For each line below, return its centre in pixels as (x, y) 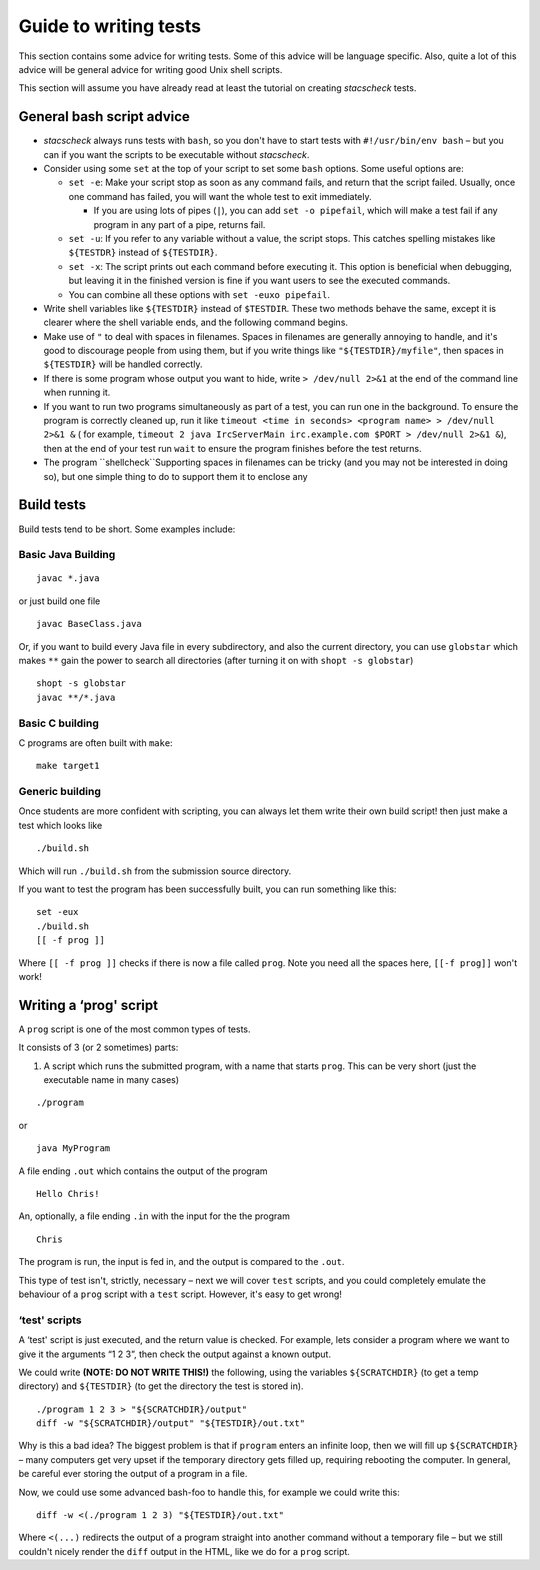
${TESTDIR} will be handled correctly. (123, 364)
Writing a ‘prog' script (88, 1005)
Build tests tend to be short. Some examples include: (127, 529)
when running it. (77, 392)
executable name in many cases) (111, 1080)
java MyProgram (73, 1148)
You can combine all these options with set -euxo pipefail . (199, 294)
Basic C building (59, 723)
